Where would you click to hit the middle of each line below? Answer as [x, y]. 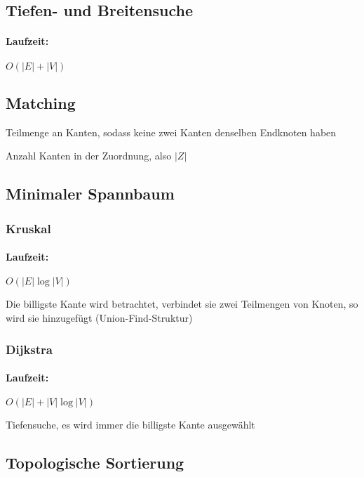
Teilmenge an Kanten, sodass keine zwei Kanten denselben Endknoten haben [171, 132]
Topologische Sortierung [95, 463]
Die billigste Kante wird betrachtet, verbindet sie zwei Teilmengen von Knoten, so [182, 304]
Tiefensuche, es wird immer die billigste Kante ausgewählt [130, 425]
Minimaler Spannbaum [90, 194]
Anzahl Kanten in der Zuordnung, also [89, 156]
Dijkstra [29, 349]
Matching [41, 102]
